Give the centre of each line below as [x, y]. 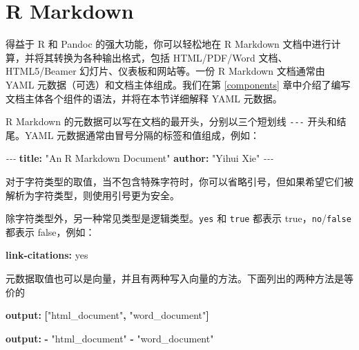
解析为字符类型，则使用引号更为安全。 [93, 195]
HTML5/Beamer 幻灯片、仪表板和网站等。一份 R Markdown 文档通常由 [165, 71]
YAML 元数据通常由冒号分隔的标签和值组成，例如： [142, 135]
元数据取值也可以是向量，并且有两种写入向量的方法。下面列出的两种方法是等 [179, 278]
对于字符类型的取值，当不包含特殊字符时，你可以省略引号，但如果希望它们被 [179, 181]
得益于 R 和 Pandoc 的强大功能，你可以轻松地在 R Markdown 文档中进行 [168, 44]
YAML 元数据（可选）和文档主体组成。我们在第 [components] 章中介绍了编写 [178, 84]
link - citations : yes [47, 255]
